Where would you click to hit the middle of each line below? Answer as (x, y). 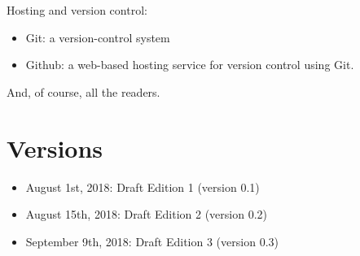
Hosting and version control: (77, 10)
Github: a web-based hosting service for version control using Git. (190, 65)
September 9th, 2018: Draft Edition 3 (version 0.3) (152, 241)
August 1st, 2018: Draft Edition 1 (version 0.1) (143, 187)
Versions (55, 148)
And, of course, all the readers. (83, 91)
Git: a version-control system (98, 37)
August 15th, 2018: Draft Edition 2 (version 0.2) (147, 214)
